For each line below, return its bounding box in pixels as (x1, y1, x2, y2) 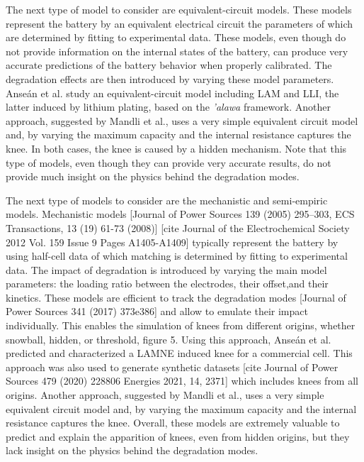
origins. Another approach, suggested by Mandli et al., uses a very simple (6, 387, 324, 402)
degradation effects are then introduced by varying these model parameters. (6, 71, 334, 86)
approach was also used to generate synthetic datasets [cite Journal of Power (6, 359, 339, 374)
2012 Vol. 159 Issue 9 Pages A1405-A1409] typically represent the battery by (6, 234, 339, 249)
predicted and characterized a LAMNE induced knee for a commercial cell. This (6, 346, 353, 361)
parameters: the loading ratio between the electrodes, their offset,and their (6, 276, 329, 291)
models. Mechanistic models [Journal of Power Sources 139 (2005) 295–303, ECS (6, 207, 355, 221)
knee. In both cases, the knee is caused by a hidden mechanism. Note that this (6, 141, 347, 155)
